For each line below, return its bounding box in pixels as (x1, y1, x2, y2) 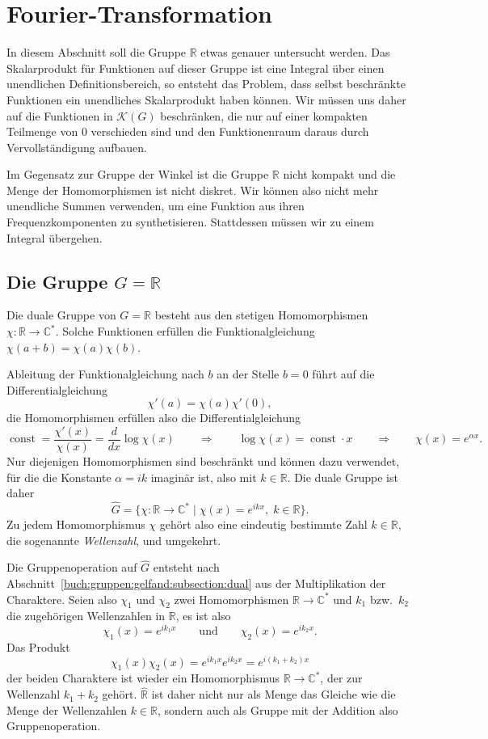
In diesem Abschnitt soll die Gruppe (6, 44, 187, 61)
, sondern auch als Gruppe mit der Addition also (158, 701, 398, 718)
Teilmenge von (6, 123, 78, 140)
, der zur (320, 669, 363, 686)
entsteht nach (153, 559, 220, 576)
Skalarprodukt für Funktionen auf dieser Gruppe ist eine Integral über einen (6, 59, 385, 76)
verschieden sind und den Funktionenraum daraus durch (90, 123, 369, 140)
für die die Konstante (6, 468, 111, 485)
